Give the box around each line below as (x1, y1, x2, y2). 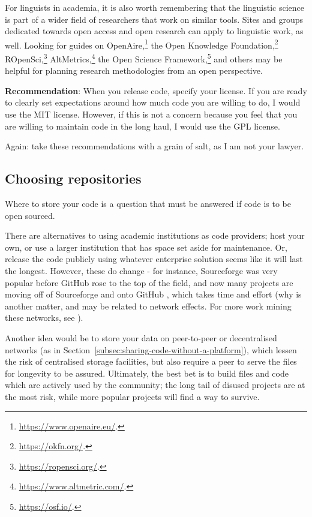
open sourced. (5, 209, 55, 221)
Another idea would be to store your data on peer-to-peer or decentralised (5, 331, 277, 344)
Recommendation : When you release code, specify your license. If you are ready (5, 84, 307, 97)
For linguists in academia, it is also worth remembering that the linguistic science (5, 1, 304, 13)
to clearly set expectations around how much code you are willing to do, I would (5, 96, 301, 109)
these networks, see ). (5, 311, 83, 324)
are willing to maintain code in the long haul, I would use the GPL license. (5, 119, 280, 132)
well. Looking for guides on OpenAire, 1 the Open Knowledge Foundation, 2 (5, 37, 278, 51)
